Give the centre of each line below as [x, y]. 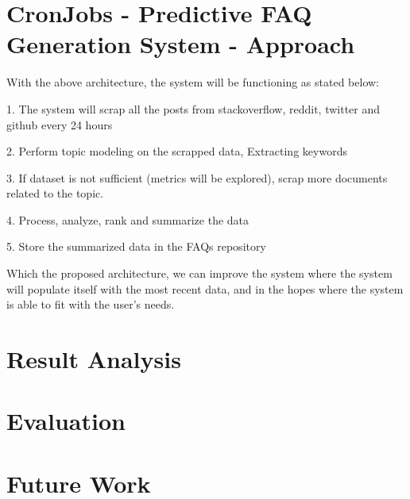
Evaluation [66, 421]
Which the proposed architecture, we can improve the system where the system [199, 273]
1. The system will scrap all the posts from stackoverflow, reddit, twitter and [193, 108]
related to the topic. [55, 193]
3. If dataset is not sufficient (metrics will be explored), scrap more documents [197, 177]
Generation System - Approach [181, 44]
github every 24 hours [60, 124]
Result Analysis [94, 359]
